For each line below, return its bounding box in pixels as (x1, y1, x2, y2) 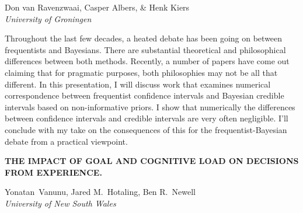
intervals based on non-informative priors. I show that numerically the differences (5, 100, 295, 113)
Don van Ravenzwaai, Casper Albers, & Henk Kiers (5, 1, 190, 13)
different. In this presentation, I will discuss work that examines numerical (5, 78, 271, 90)
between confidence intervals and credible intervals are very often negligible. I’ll (5, 112, 288, 124)
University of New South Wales (5, 197, 116, 209)
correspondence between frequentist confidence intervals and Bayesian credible (5, 89, 284, 102)
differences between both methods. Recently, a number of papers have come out (5, 55, 290, 67)
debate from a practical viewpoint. (5, 135, 128, 147)
